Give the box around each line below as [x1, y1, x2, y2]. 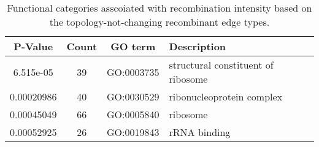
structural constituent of [169, 58, 274, 72]
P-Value [13, 39, 53, 53]
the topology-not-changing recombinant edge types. [49, 15, 270, 29]
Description [169, 39, 226, 53]
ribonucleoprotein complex [169, 89, 283, 104]
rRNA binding [169, 125, 231, 139]
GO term [110, 39, 156, 53]
